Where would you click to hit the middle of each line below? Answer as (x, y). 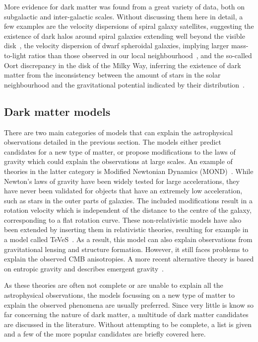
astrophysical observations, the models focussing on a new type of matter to (119, 295)
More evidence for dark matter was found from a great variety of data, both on (124, 6)
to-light (15, 55)
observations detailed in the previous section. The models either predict (113, 142)
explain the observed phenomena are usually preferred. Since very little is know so (129, 304)
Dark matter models (57, 111)
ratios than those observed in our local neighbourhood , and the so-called (140, 55)
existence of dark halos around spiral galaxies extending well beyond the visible (125, 36)
